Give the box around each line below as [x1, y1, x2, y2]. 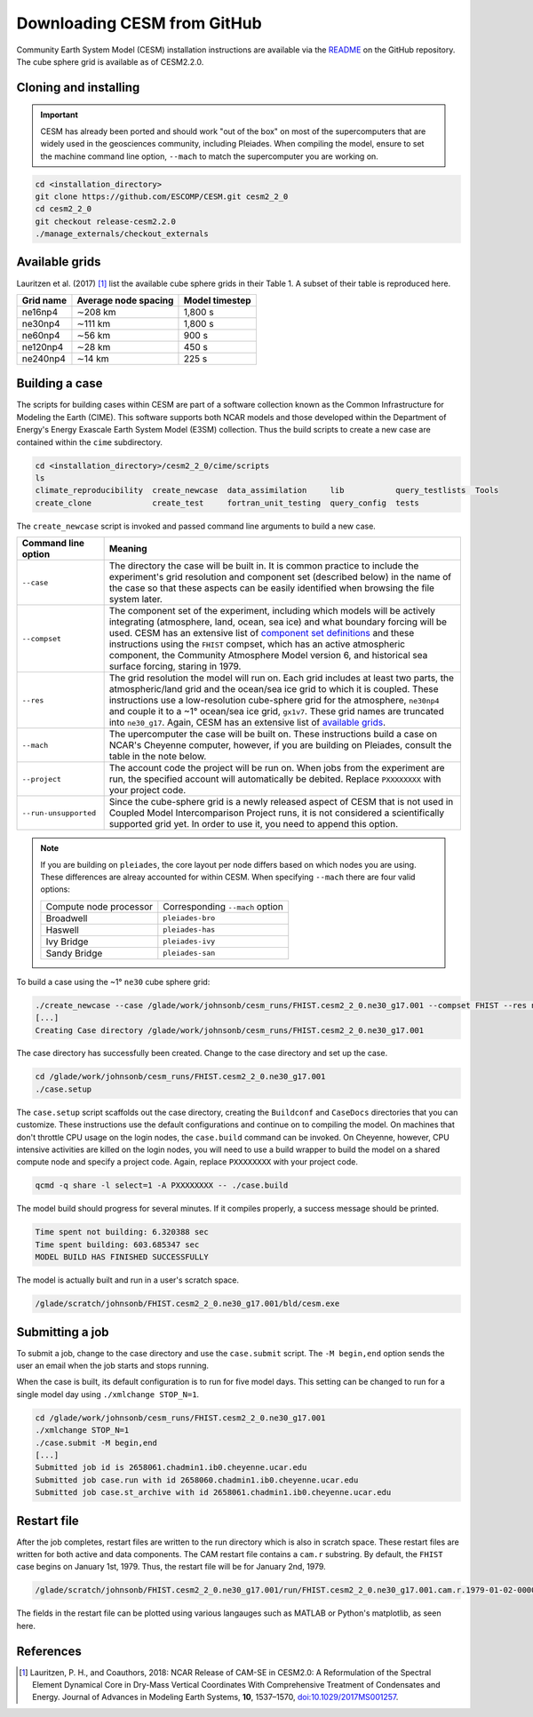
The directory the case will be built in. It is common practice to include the [108, 560, 419, 572]
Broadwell [45, 911, 88, 924]
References [16, 1643, 82, 1658]
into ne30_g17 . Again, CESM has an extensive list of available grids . [108, 716, 386, 728]
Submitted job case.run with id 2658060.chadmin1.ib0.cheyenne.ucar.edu [35, 1475, 359, 1485]
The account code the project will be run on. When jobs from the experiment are [108, 762, 445, 775]
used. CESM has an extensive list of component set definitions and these [108, 627, 415, 640]
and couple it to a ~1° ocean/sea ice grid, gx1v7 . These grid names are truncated [108, 705, 444, 718]
